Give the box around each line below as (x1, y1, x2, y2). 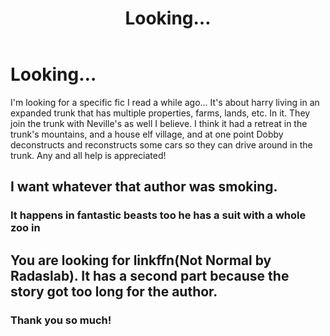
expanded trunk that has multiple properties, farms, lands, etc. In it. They (10, 107, 311, 119)
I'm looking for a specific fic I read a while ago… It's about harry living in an (10, 96, 320, 108)
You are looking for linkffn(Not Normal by (10, 252, 272, 269)
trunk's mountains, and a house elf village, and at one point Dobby (10, 128, 284, 140)
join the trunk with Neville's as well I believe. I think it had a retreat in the (10, 117, 308, 129)
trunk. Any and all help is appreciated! (10, 149, 167, 161)
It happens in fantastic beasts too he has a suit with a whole (10, 208, 307, 222)
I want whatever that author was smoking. (10, 178, 278, 196)
